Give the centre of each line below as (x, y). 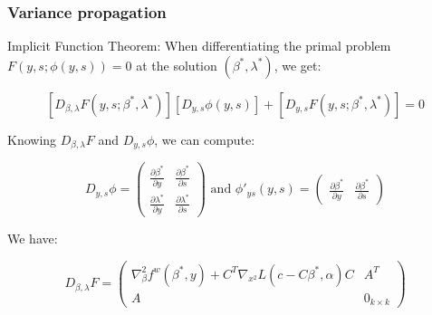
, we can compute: (205, 139)
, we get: (298, 65)
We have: (33, 238)
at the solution (177, 65)
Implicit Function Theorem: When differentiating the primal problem (199, 46)
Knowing (32, 139)
